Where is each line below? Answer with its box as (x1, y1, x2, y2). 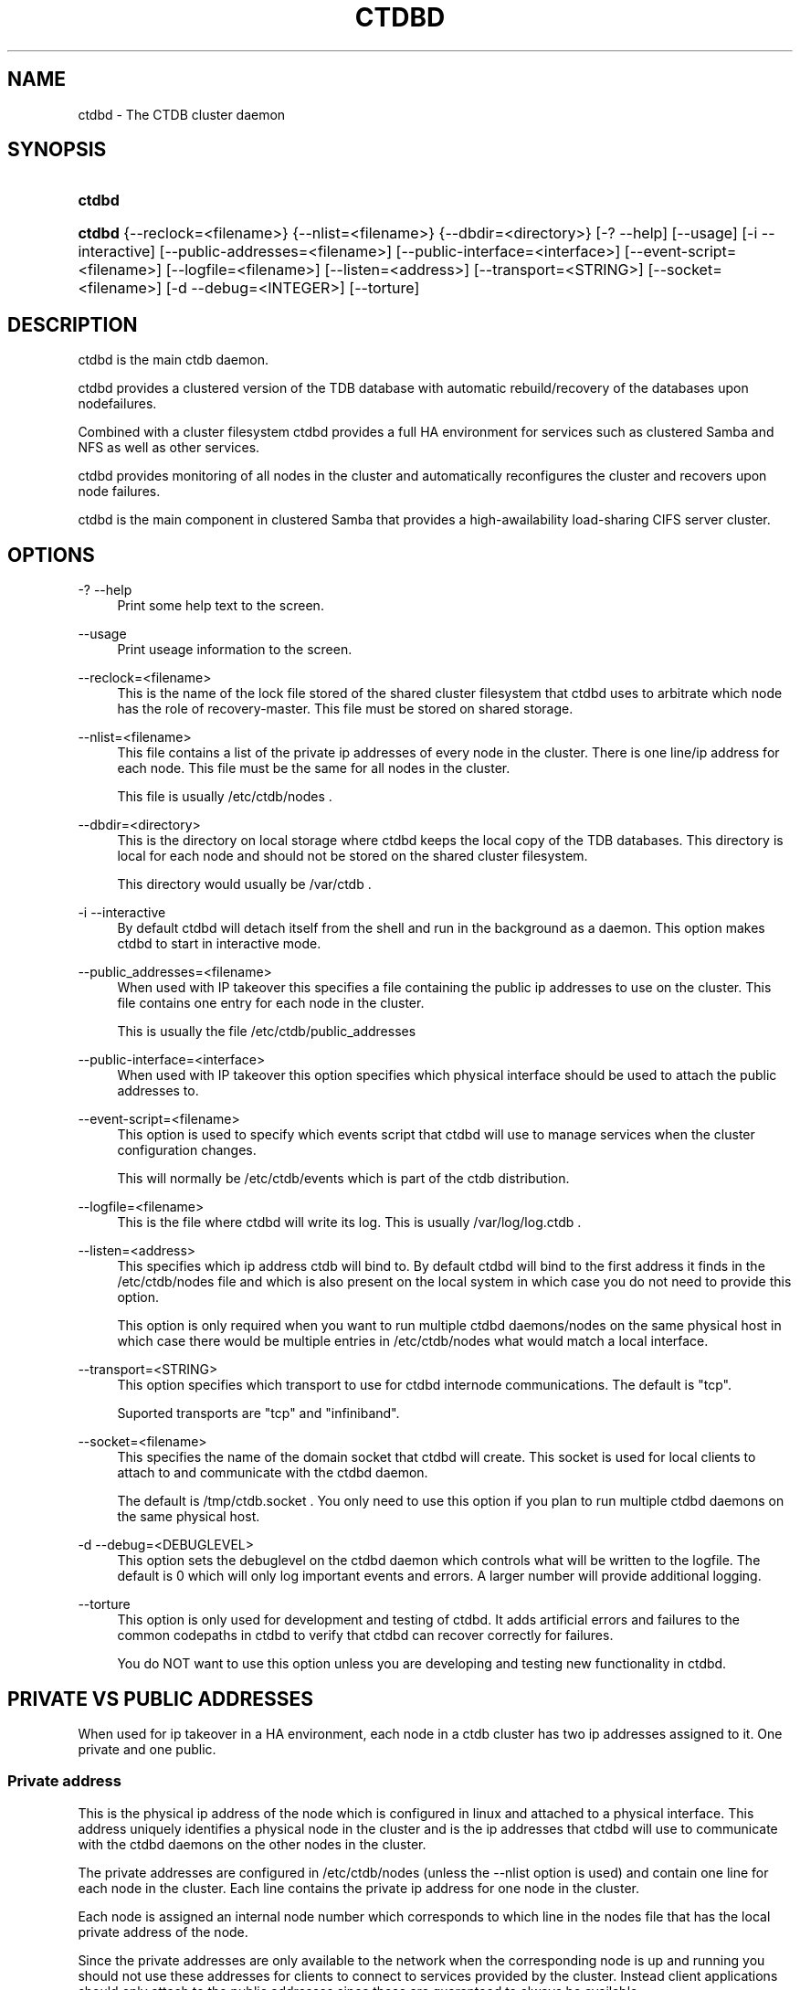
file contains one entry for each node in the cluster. (117, 995, 425, 1011)
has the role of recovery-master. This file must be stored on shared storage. (117, 701, 574, 717)
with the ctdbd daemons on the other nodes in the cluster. (78, 1836, 426, 1852)
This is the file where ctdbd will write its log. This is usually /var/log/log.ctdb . (117, 1214, 582, 1231)
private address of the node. (78, 1923, 248, 1940)
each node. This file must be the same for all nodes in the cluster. (117, 760, 511, 777)
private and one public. (78, 1741, 216, 1757)
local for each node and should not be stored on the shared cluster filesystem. (117, 848, 588, 864)
